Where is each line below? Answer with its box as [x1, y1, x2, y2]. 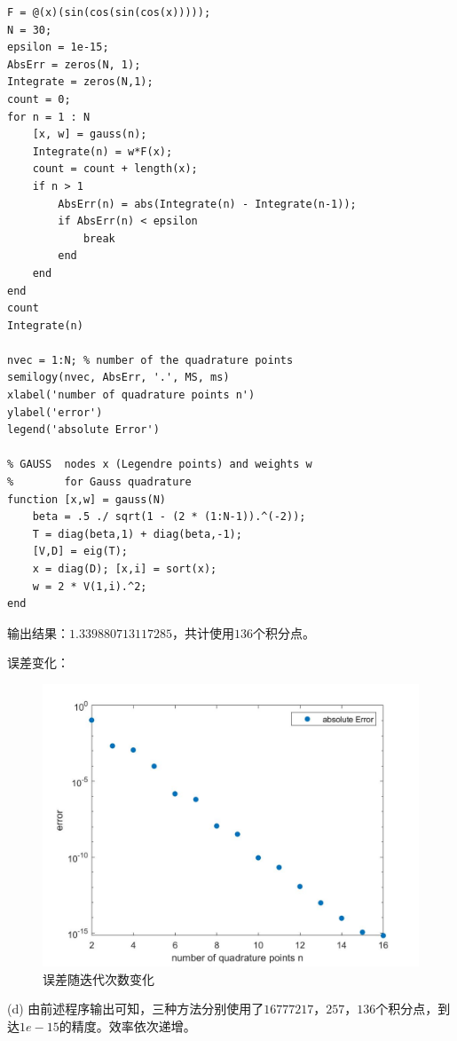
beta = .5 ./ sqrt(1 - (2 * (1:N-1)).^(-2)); [32, 510, 306, 524]
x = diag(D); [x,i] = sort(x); [32, 563, 217, 575]
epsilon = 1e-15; [7, 41, 109, 54]
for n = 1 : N [7, 110, 91, 123]
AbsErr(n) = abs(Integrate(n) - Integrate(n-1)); [58, 197, 357, 210]
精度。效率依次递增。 [71, 1016, 196, 1035]
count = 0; [7, 92, 71, 106]
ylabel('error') [7, 406, 103, 419]
